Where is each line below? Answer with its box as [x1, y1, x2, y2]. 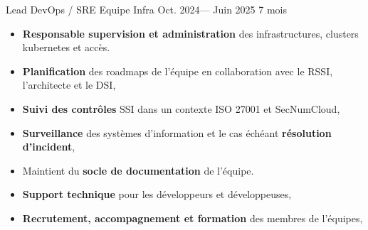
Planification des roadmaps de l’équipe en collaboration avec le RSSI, [22, 63, 333, 78]
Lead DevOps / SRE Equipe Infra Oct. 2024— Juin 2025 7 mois [6, 2, 287, 16]
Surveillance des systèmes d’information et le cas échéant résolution [22, 125, 332, 140]
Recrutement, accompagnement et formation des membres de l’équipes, [22, 210, 363, 225]
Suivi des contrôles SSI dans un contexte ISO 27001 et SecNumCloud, [22, 101, 340, 116]
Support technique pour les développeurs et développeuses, [22, 187, 292, 202]
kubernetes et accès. [22, 40, 110, 55]
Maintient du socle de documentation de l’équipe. [22, 163, 254, 177]
